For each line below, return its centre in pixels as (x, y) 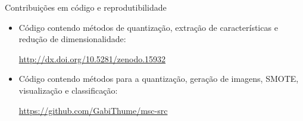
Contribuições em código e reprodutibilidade (86, 7)
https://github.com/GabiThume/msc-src (93, 110)
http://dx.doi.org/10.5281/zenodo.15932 (92, 58)
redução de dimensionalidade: (72, 39)
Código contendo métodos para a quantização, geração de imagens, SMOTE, (159, 79)
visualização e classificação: (68, 90)
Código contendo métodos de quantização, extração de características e (148, 27)
